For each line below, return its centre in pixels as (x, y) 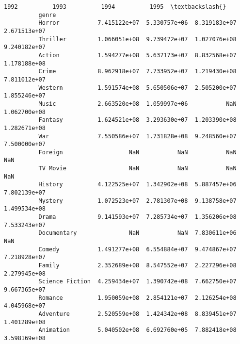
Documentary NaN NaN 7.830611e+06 (137, 233)
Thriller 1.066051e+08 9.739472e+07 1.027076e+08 (137, 39)
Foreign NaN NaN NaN (137, 152)
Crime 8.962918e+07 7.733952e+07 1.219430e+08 (137, 72)
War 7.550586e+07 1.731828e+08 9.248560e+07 (137, 136)
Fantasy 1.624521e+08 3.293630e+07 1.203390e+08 (137, 120)
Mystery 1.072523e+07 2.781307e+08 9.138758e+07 (137, 201)
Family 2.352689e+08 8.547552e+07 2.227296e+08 (137, 265)
